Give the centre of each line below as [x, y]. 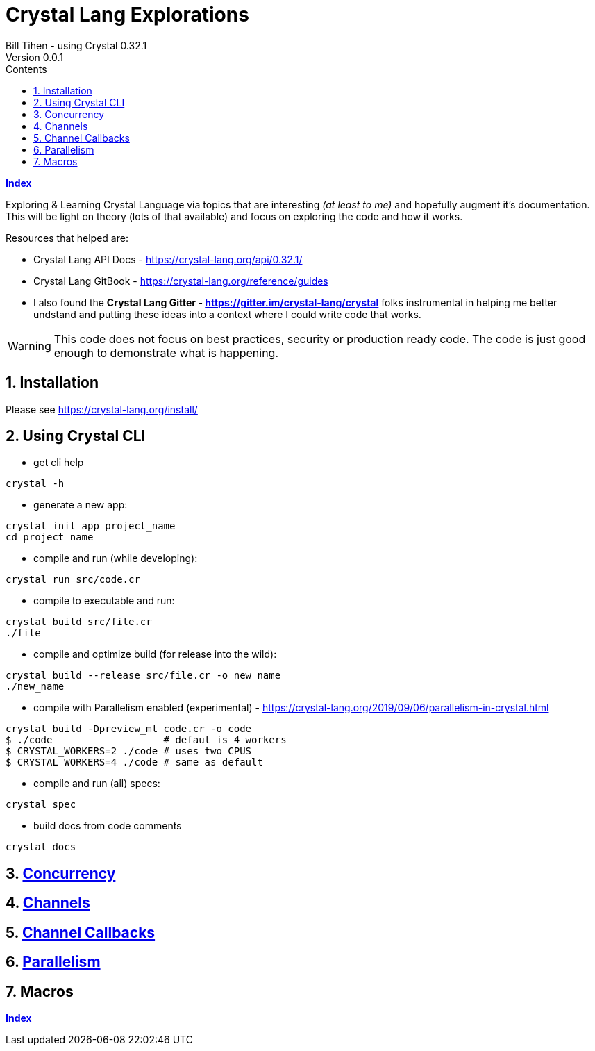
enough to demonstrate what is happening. [166, 353]
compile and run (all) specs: [97, 784]
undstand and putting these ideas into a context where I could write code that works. [227, 314]
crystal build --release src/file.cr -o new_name [143, 676]
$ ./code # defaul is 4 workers [146, 740]
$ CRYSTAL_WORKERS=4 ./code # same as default [134, 762]
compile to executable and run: [104, 601]
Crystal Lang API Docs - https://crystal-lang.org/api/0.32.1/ [168, 259]
